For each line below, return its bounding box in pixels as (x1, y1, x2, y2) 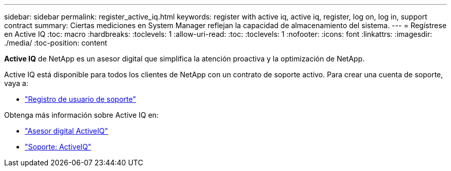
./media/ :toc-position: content (4, 38, 108, 47)
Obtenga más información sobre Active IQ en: (4, 111, 159, 119)
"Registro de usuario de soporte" (25, 95, 136, 103)
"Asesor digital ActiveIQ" (25, 126, 108, 135)
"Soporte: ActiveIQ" (25, 142, 92, 151)
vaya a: (4, 79, 28, 88)
